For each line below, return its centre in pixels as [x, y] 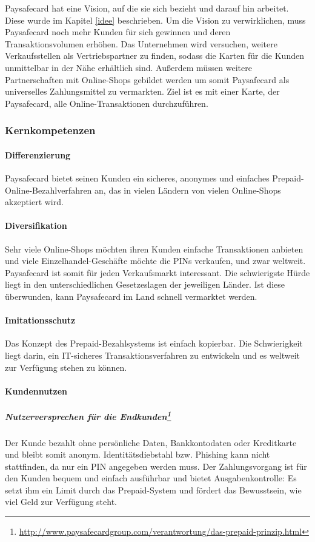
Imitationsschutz [40, 320]
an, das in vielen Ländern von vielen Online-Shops [188, 190]
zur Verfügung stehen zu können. [66, 367]
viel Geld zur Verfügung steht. [61, 502]
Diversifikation [36, 225]
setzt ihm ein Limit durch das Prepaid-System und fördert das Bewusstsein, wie [153, 489]
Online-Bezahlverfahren [48, 190]
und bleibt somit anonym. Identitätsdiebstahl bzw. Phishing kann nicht [138, 454]
